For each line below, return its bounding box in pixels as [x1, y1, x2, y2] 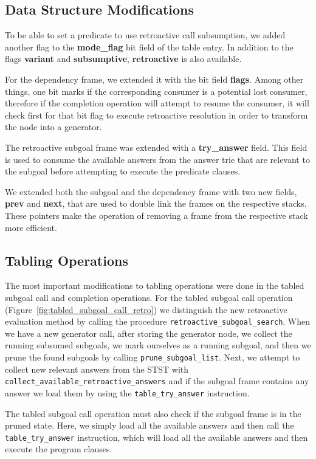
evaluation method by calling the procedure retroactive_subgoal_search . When [5, 315, 311, 328]
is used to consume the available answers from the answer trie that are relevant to [5, 153, 310, 165]
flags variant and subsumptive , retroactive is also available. [5, 52, 242, 65]
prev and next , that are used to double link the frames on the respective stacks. [5, 197, 307, 210]
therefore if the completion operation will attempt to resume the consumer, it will [5, 97, 309, 109]
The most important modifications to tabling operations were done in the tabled [5, 279, 304, 292]
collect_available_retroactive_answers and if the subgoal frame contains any [5, 374, 309, 387]
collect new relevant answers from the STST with [5, 362, 189, 375]
